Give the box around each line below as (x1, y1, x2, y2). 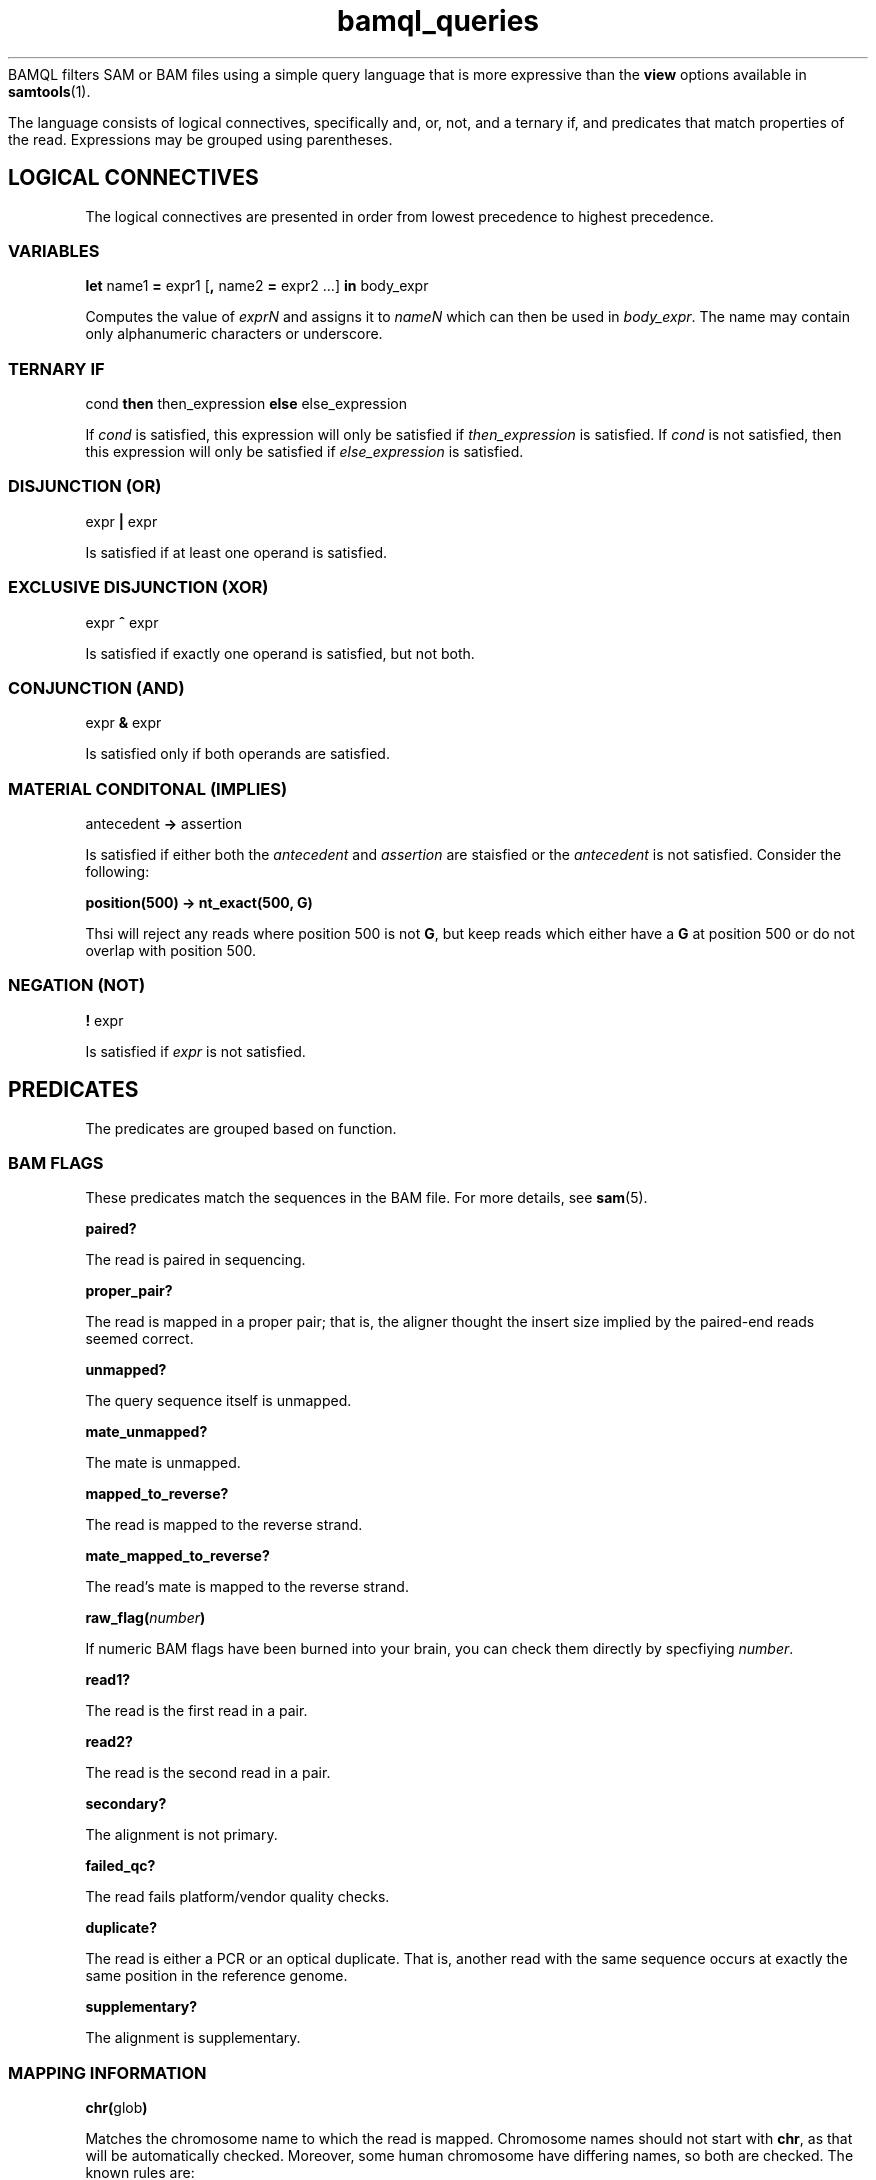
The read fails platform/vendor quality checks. (85, 1888, 390, 1906)
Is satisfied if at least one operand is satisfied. (85, 543, 388, 561)
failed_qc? (85, 1857, 156, 1875)
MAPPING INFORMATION (8, 2062, 207, 2083)
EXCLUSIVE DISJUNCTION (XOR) (8, 577, 269, 598)
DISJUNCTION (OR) (8, 476, 162, 497)
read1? (85, 1671, 131, 1689)
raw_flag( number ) (85, 1609, 206, 1627)
